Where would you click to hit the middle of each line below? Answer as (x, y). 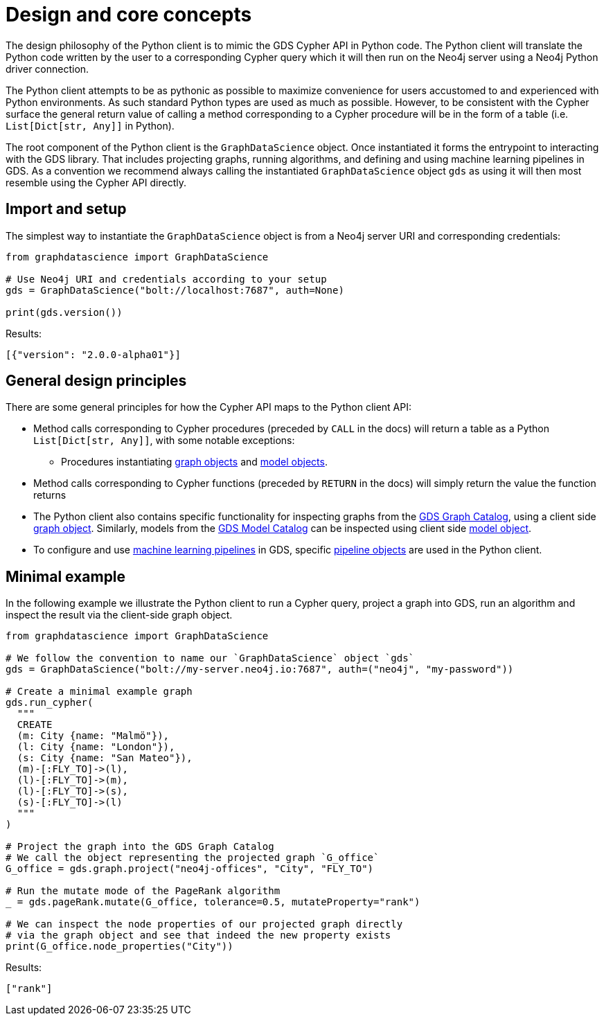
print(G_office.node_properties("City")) (119, 947)
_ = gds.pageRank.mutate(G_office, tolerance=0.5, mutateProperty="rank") (213, 902)
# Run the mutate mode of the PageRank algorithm (143, 891)
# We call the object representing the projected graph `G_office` (193, 858)
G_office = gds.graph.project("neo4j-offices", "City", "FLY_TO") (190, 869)
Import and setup (66, 209)
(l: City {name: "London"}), (96, 747)
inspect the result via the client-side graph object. (119, 615)
